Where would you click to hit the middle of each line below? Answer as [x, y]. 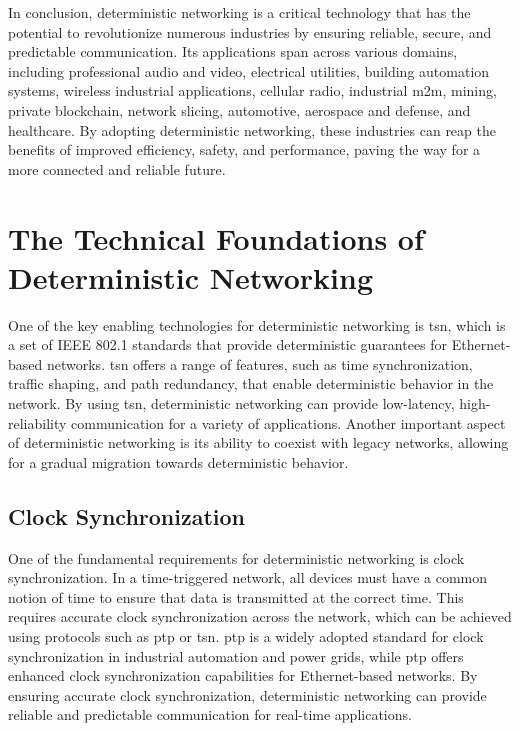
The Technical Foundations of [216, 237]
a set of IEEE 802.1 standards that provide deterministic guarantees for [228, 344]
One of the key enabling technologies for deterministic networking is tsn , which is [257, 324]
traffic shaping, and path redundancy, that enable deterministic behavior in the [251, 383]
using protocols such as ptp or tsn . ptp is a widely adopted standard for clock [246, 635]
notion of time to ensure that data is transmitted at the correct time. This [236, 596]
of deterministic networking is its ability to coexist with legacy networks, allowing [258, 442]
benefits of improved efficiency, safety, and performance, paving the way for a [244, 149]
